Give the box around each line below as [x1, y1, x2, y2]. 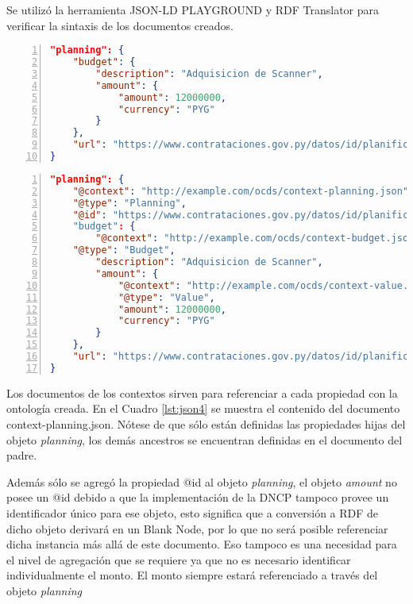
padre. [6, 447, 37, 464]
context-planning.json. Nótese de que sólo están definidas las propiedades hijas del [6, 416, 406, 432]
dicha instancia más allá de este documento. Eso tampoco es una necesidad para [6, 536, 397, 552]
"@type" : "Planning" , [72, 197, 187, 209]
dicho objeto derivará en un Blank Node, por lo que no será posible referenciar [6, 520, 388, 537]
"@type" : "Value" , [118, 291, 215, 303]
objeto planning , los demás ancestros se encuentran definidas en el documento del [6, 431, 403, 448]
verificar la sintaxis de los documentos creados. [6, 17, 234, 33]
